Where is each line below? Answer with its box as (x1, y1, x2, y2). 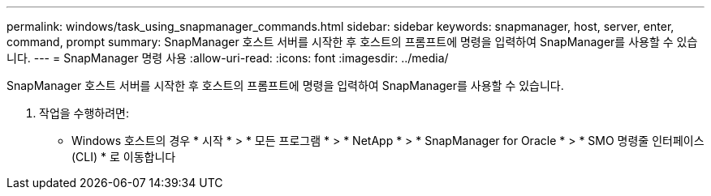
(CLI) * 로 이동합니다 (71, 150, 176, 164)
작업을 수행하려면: (39, 106, 130, 120)
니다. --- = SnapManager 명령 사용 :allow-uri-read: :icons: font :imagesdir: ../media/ (6, 51, 449, 65)
